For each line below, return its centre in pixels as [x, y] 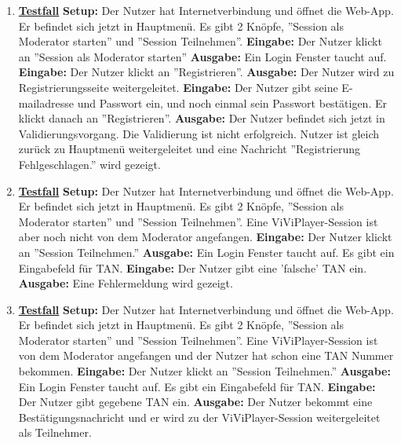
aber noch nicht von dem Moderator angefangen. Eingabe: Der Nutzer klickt [205, 237]
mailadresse [46, 103]
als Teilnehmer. [55, 432]
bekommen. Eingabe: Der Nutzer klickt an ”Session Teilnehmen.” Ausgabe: [204, 371]
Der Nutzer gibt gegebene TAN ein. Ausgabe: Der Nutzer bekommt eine [195, 402]
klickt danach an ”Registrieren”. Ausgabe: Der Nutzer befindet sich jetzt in [202, 118]
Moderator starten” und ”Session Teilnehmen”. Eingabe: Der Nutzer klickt [200, 41]
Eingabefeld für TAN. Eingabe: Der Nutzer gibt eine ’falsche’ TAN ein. [193, 267]
